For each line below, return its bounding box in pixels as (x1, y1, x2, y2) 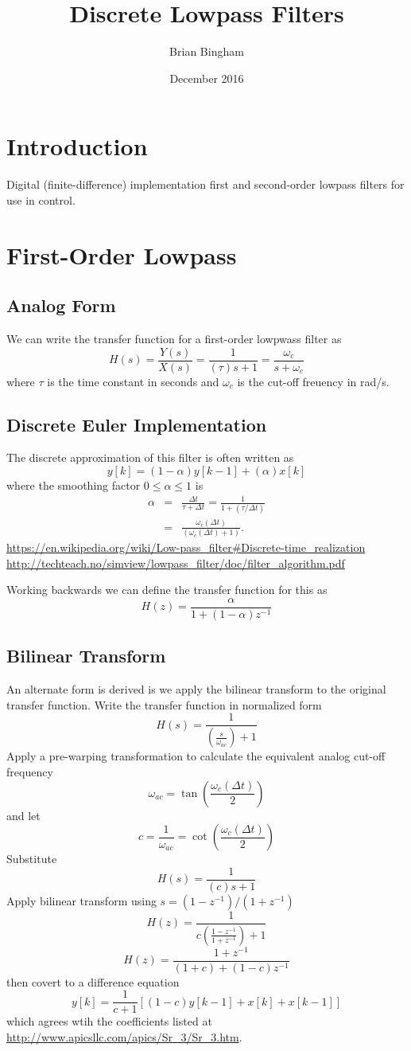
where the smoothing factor (6, 477, 141, 494)
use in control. (6, 191, 76, 208)
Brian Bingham (169, 43, 244, 60)
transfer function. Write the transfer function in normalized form (6, 696, 322, 713)
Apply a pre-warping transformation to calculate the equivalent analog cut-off (6, 748, 386, 764)
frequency (6, 763, 53, 779)
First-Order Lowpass (6, 238, 237, 271)
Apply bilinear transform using (6, 892, 157, 908)
